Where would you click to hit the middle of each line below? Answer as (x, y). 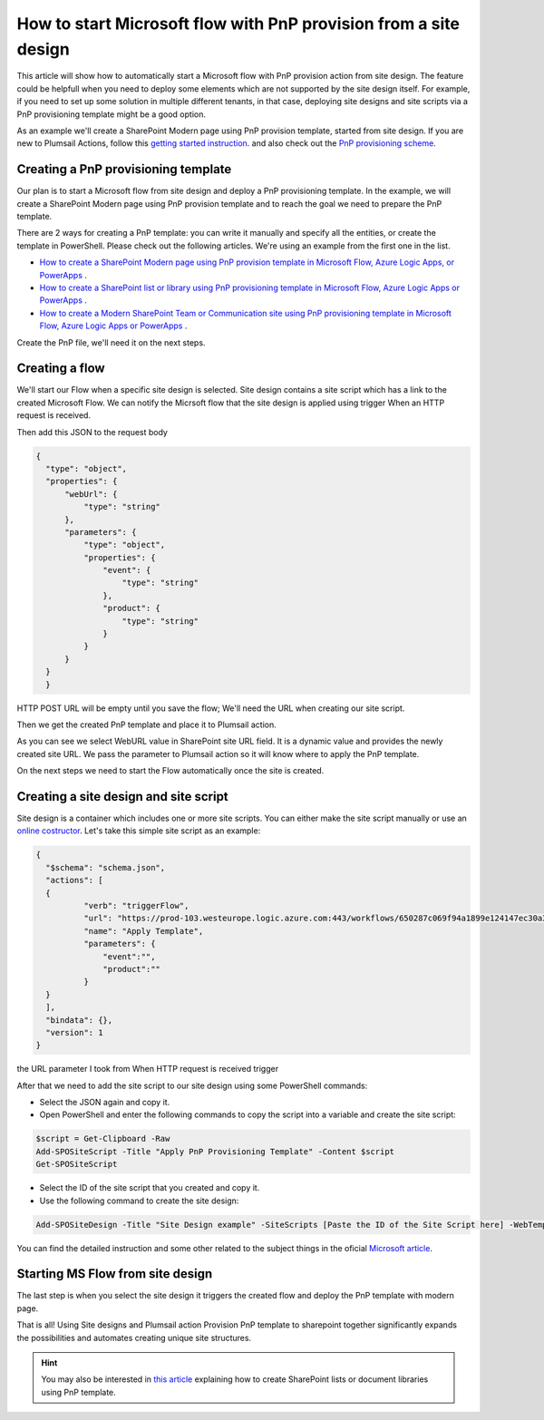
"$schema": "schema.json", (106, 867)
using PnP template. (79, 1392)
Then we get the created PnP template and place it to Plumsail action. (146, 725)
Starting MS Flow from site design (115, 1274)
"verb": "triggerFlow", (136, 905)
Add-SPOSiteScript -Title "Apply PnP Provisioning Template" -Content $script (215, 1151)
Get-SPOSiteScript (77, 1164)
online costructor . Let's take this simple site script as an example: (139, 831)
